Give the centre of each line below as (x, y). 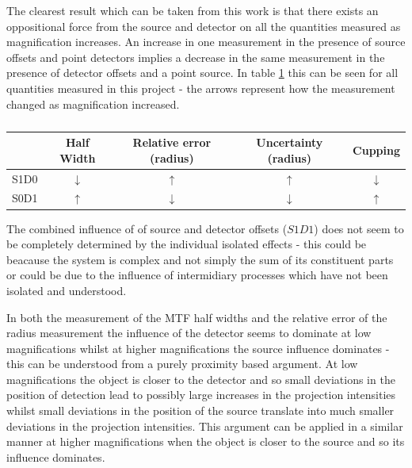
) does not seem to (359, 228)
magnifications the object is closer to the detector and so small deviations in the (201, 379)
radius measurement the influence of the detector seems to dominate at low (189, 333)
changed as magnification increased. (93, 104)
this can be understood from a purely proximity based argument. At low (182, 364)
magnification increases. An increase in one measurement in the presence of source (206, 42)
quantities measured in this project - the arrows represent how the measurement (201, 88)
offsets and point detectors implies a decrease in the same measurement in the (196, 57)
